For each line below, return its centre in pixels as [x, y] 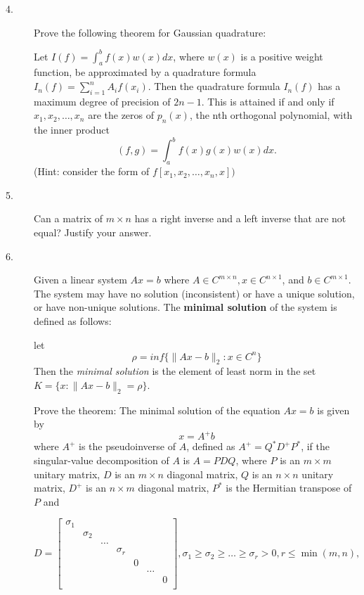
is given [333, 410]
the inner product [72, 130]
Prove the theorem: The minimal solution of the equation [157, 410]
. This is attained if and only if [268, 101]
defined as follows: [73, 320]
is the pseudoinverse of [127, 446]
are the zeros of [121, 115]
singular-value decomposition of [102, 460]
